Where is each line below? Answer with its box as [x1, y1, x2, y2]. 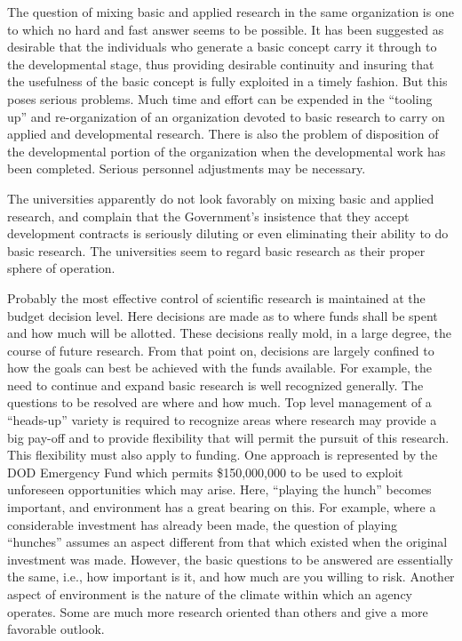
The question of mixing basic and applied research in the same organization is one [7, 3, 454, 20]
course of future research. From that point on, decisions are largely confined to [7, 341, 434, 359]
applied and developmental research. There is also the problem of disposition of [7, 124, 439, 143]
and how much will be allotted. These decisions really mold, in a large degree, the [7, 324, 452, 342]
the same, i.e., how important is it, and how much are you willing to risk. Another [7, 567, 455, 586]
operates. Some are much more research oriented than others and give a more [7, 602, 428, 621]
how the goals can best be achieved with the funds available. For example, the [7, 358, 433, 377]
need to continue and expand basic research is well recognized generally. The [7, 375, 424, 394]
